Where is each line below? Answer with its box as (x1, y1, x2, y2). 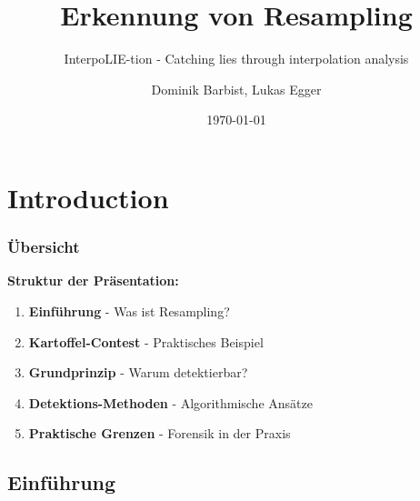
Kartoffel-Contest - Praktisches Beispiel (28, 332, 264, 351)
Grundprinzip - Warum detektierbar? (28, 363, 248, 382)
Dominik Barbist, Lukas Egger (151, 79, 322, 98)
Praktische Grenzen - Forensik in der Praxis (28, 424, 291, 443)
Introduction (7, 178, 169, 215)
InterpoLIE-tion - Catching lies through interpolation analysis (64, 49, 409, 68)
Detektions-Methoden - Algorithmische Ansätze (28, 393, 313, 412)
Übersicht (7, 235, 80, 258)
